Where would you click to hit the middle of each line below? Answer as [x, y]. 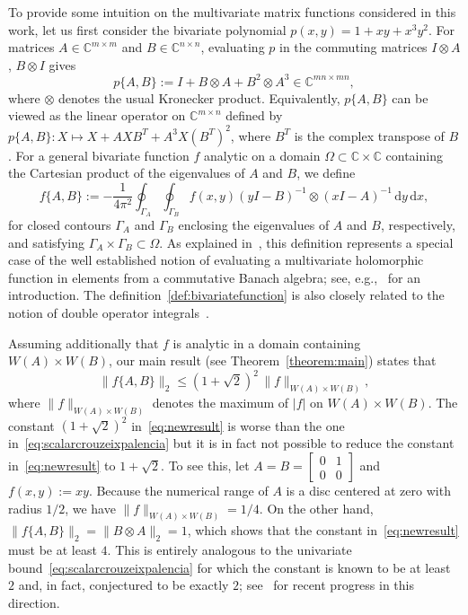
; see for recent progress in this [327, 585]
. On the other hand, [316, 508]
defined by [254, 115]
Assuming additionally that [84, 343]
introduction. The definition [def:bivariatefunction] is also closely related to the [226, 295]
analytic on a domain [262, 155]
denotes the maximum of [221, 403]
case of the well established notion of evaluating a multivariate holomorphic [216, 260]
